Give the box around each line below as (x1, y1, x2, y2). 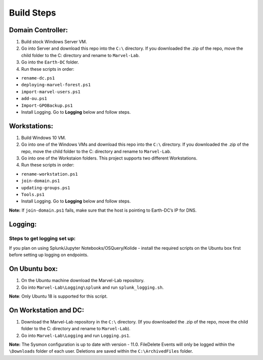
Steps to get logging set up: (9, 235, 76, 241)
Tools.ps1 (21, 192, 45, 197)
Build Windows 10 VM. (21, 135, 66, 140)
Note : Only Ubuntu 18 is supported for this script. (9, 293, 108, 300)
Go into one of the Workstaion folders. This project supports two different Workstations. (21, 155, 197, 161)
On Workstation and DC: (9, 306, 85, 314)
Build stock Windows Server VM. (21, 39, 87, 45)
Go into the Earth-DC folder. (21, 59, 79, 65)
